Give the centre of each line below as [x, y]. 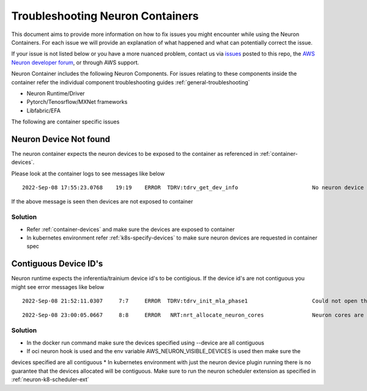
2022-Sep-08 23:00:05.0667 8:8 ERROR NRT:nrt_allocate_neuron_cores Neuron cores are [193, 315]
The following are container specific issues [65, 122]
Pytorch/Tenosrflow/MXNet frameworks [77, 102]
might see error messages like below [58, 287]
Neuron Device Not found [61, 139]
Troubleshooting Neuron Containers [105, 16]
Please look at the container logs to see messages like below [88, 174]
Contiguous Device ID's [57, 264]
